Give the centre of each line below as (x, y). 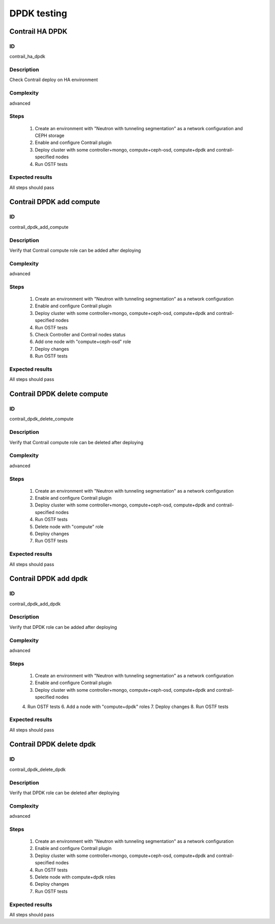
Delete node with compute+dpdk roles (75, 877)
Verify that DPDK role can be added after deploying (63, 627)
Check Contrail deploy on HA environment (54, 80)
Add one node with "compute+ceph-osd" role (83, 342)
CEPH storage (50, 135)
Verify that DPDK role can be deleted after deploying (64, 793)
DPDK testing (38, 13)
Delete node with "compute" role (69, 526)
